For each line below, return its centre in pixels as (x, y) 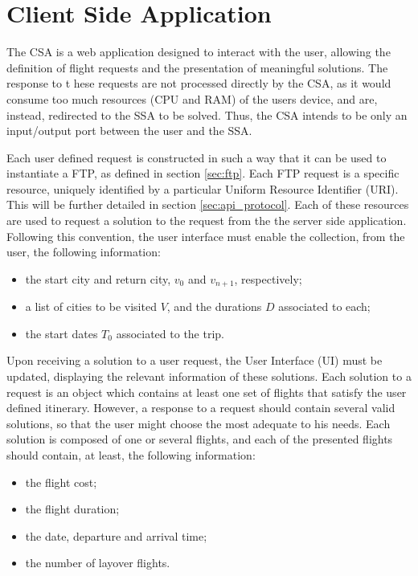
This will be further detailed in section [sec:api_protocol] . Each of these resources (208, 204)
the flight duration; (72, 509)
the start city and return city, (98, 278)
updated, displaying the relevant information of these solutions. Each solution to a (209, 376)
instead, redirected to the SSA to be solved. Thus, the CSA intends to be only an (207, 114)
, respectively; (268, 278)
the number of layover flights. (98, 563)
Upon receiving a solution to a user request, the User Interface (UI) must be (195, 360)
